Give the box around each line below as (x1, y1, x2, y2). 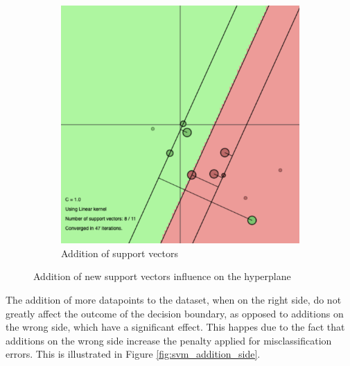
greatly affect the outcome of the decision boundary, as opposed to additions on (6, 306, 344, 320)
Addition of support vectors (61, 245, 179, 260)
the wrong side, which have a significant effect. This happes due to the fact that (6, 320, 345, 334)
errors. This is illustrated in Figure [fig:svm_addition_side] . (6, 347, 261, 361)
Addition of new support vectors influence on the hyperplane (33, 269, 291, 284)
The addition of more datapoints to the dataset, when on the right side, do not (6, 293, 342, 307)
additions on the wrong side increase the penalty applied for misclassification (6, 333, 332, 347)
